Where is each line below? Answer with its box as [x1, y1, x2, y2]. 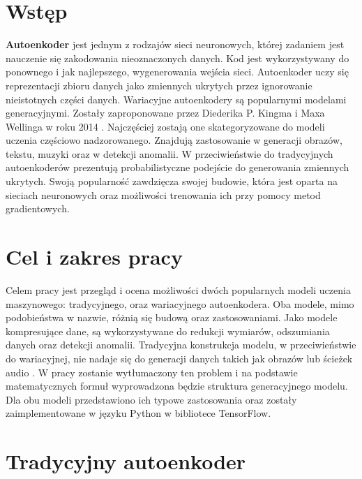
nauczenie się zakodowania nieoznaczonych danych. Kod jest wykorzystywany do [6, 50, 349, 65]
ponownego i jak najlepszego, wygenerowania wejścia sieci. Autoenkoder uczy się [6, 64, 349, 79]
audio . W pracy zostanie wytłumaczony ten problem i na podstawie [6, 364, 298, 379]
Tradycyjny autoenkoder [6, 447, 246, 476]
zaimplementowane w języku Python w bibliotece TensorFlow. [6, 406, 271, 420]
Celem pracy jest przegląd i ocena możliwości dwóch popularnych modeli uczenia [6, 282, 351, 297]
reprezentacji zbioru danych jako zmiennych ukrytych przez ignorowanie [6, 78, 312, 92]
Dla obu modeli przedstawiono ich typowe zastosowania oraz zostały [6, 392, 297, 406]
